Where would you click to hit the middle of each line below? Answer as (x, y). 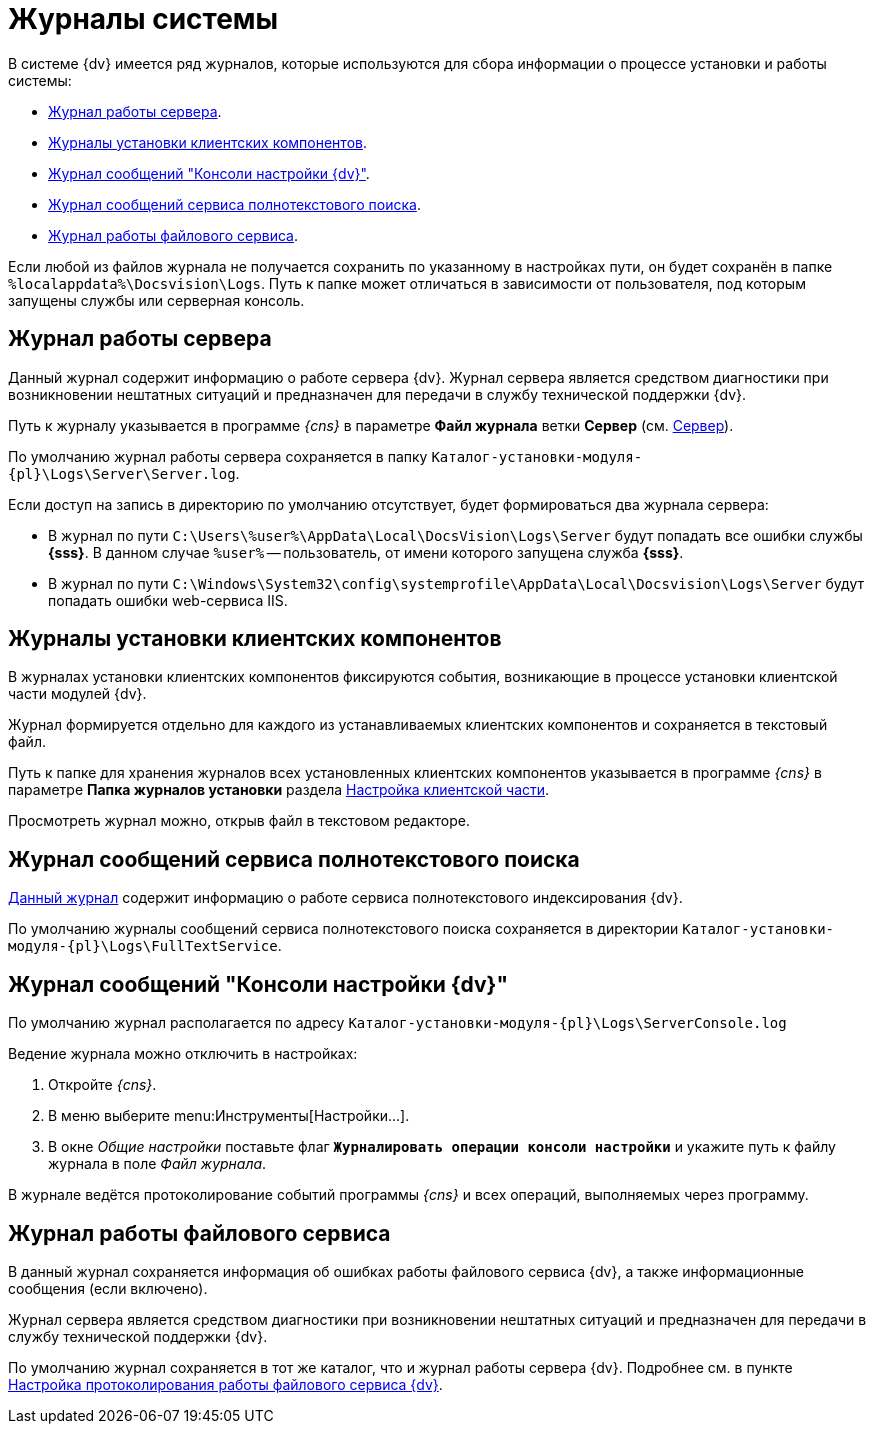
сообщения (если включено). (108, 1288)
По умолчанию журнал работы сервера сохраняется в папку (218, 456)
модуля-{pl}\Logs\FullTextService (143, 946)
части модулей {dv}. (77, 694)
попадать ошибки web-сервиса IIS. (168, 600)
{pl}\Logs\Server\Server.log (122, 473)
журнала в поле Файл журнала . (157, 1164)
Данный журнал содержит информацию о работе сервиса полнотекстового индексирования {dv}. (345, 898)
